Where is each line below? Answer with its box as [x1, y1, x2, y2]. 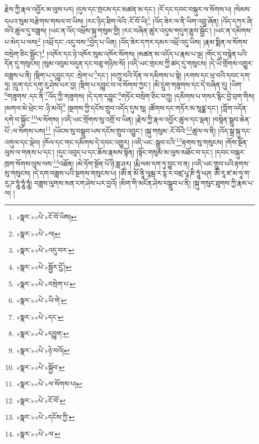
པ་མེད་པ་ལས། [4, 37, 38, 47]
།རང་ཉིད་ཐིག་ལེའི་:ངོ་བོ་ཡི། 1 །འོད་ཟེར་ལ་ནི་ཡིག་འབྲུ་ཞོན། [86, 14, 219, 26]
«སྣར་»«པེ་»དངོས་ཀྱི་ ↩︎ [16, 412, 75, 422]
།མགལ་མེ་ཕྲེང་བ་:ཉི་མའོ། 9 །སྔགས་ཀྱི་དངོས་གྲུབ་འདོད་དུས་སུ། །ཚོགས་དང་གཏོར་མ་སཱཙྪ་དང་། [4, 101, 219, 113]
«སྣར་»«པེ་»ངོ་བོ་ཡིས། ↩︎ [16, 212, 77, 222]
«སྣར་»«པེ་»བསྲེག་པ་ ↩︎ [16, 278, 76, 289]
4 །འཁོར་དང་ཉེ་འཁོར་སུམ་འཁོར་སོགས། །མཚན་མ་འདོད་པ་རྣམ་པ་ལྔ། [41, 47, 203, 59]
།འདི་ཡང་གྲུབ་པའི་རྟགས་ [191, 158, 250, 168]
